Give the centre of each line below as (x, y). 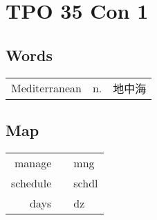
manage (33, 162)
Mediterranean (46, 88)
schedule (31, 183)
